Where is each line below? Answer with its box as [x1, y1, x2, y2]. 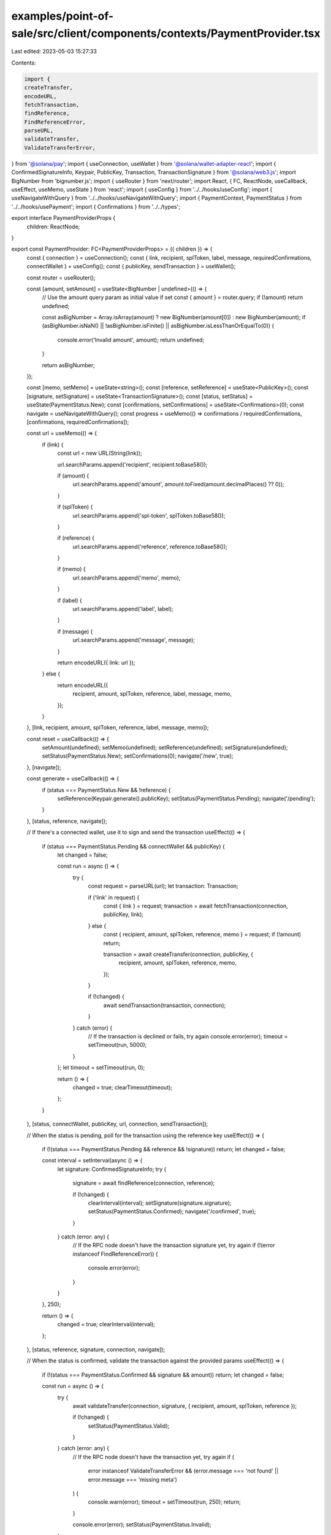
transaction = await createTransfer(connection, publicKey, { [103, 950, 254, 958]
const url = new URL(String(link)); [57, 449, 142, 457]
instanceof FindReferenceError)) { [72, 1250, 159, 1257]
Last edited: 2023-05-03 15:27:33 [11, 48, 97, 55]
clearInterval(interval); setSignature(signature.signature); [88, 1199, 232, 1207]
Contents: [11, 59, 36, 66]
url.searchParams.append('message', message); [72, 636, 196, 644]
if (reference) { [57, 534, 95, 542]
